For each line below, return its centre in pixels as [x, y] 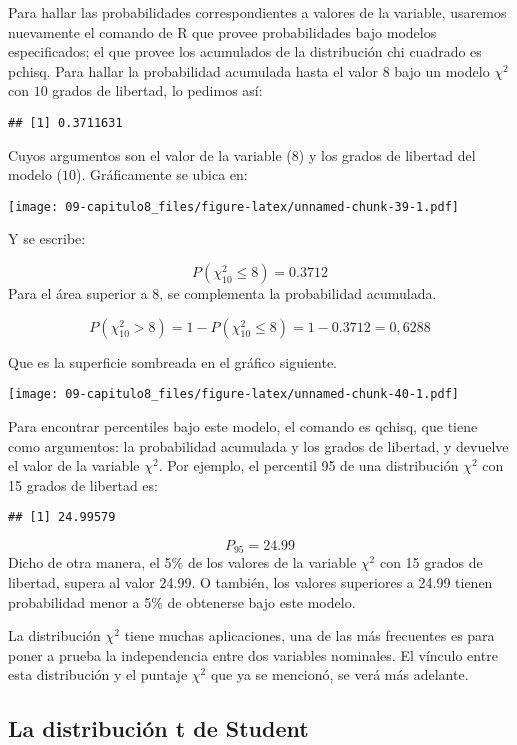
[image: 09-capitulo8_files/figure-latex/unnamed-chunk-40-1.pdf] [234, 394]
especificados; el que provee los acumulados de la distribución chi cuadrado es [245, 51]
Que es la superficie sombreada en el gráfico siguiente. [172, 361]
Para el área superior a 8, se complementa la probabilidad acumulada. [222, 293]
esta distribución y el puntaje [98, 674]
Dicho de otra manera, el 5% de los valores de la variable [182, 562]
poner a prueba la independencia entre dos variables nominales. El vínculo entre [253, 654]
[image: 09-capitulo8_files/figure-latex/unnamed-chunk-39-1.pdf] [234, 206]
